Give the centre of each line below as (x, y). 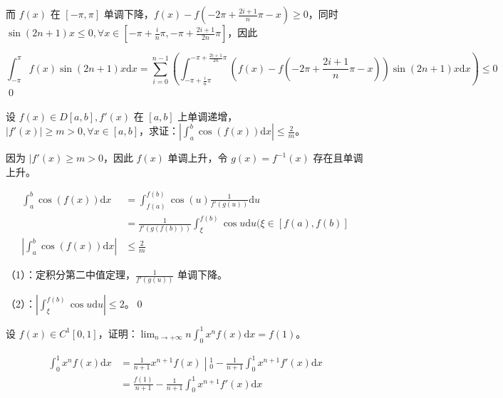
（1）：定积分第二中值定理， (71, 274)
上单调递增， (208, 116)
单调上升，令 (198, 158)
